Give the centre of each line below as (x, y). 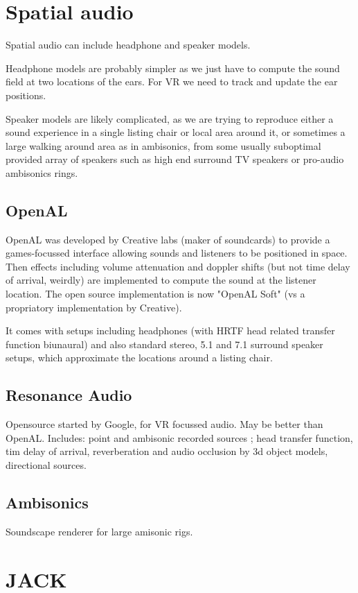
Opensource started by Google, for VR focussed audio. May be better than (164, 424)
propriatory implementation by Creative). (94, 307)
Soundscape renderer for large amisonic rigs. (99, 531)
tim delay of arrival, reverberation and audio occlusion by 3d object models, (167, 451)
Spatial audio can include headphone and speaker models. (128, 45)
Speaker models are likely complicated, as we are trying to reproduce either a (170, 118)
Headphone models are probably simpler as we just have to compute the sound (173, 68)
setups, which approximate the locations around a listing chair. (139, 358)
